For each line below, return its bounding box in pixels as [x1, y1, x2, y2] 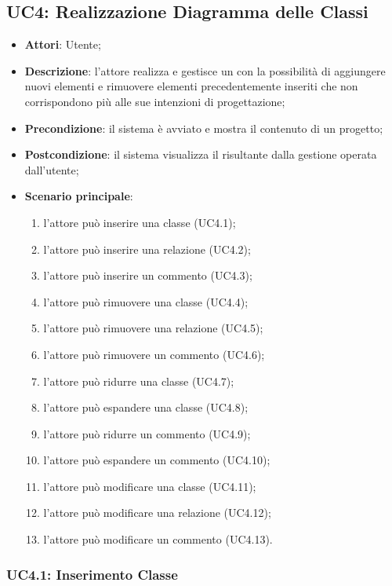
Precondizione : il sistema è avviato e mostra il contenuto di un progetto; [24, 119, 383, 136]
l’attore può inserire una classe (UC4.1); [43, 214, 236, 230]
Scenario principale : [24, 188, 133, 204]
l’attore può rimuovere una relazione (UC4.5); [43, 320, 263, 336]
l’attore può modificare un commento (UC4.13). [43, 531, 273, 548]
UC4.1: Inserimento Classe [6, 564, 178, 584]
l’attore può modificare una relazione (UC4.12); [43, 504, 271, 521]
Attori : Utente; [24, 36, 101, 53]
